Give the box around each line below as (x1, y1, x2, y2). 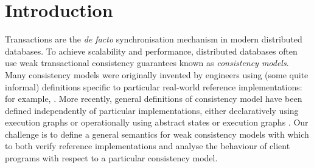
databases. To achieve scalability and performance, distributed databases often (5, 44, 298, 57)
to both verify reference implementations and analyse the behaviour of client (5, 139, 290, 152)
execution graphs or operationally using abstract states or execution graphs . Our (5, 116, 309, 129)
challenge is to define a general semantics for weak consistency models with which (5, 127, 309, 140)
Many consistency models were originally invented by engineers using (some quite (5, 68, 309, 81)
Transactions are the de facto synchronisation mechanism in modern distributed (5, 33, 302, 45)
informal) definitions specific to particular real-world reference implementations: (5, 80, 302, 93)
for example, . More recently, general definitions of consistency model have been (5, 92, 302, 105)
